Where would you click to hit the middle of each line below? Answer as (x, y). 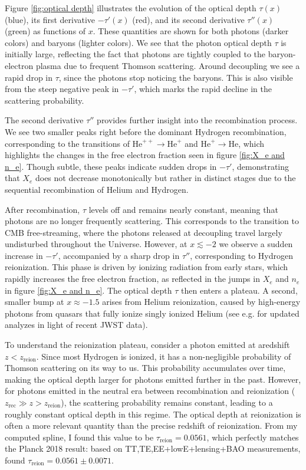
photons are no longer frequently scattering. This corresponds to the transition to (152, 221)
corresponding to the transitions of (67, 143)
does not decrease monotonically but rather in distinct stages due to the (165, 178)
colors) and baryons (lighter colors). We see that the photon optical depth (138, 42)
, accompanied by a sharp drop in (119, 255)
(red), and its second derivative (188, 19)
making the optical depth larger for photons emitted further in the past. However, (153, 379)
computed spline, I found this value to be (79, 437)
